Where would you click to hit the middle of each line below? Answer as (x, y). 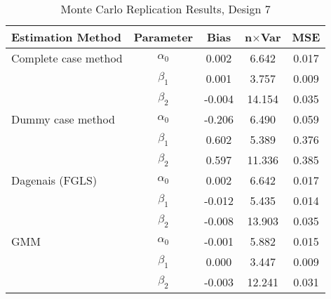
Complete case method (67, 58)
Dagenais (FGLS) (54, 180)
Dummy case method (63, 119)
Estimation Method (66, 37)
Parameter (163, 37)
